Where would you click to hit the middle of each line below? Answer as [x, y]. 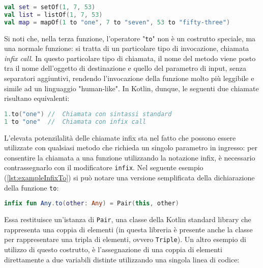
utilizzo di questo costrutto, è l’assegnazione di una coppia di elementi [113, 249]
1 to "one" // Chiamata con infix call [75, 122]
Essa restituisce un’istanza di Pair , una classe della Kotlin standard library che [128, 219]
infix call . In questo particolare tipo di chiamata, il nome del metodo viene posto [130, 58]
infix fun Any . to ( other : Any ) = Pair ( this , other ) [92, 204]
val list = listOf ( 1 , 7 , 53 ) [53, 15]
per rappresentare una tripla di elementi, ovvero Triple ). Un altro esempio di [125, 239]
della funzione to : [32, 187]
